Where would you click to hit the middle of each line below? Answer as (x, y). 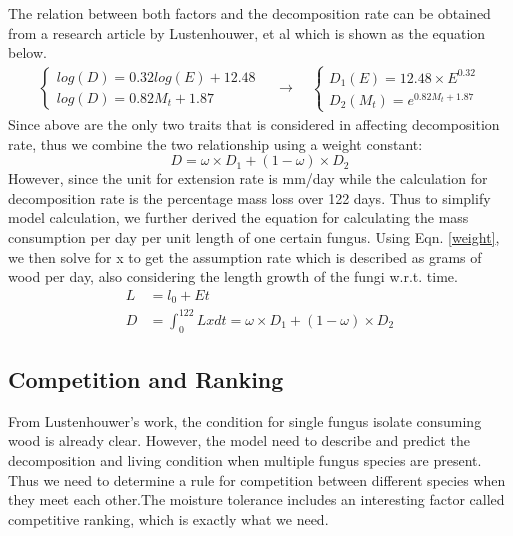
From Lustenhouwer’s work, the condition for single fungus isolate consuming (245, 420)
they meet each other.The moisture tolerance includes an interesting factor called (256, 499)
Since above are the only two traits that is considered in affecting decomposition (254, 123)
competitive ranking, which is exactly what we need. (168, 518)
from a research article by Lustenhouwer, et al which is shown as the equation (247, 32)
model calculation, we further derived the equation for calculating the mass (238, 217)
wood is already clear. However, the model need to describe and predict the (239, 440)
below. (27, 52)
